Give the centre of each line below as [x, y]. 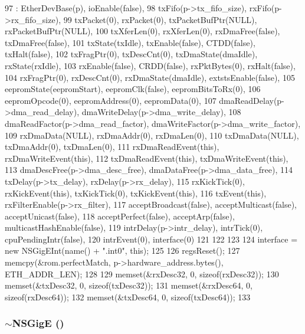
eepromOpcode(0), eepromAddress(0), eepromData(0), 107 [111, 100]
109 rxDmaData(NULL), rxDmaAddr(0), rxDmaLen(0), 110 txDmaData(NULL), [152, 135]
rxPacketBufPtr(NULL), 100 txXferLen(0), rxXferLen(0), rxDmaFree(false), [142, 31]
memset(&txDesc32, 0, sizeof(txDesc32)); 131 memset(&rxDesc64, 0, [129, 285]
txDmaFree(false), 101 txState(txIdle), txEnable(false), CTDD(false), [130, 42]
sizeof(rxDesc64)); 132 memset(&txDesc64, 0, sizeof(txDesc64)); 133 [128, 297]
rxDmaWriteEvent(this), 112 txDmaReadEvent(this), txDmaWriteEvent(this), [147, 158]
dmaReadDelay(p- [252, 100]
